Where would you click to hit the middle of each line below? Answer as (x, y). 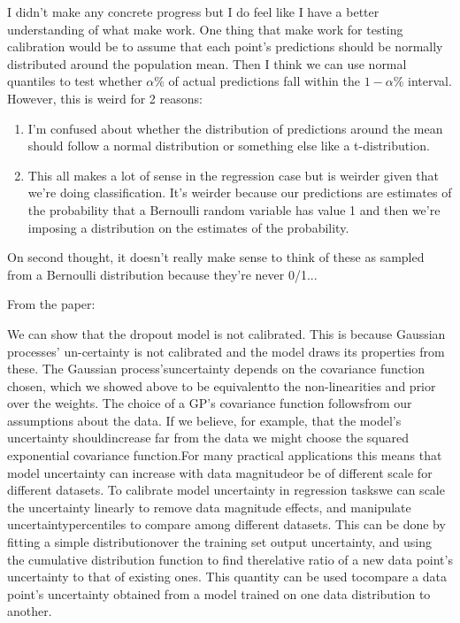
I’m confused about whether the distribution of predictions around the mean (235, 128)
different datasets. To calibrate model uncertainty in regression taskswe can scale (226, 490)
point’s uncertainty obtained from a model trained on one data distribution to (219, 593)
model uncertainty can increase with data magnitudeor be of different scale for (220, 472)
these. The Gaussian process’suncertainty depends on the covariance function (216, 369)
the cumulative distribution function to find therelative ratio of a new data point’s (230, 559)
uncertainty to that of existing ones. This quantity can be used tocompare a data (227, 577)
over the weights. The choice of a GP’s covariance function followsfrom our (210, 403)
